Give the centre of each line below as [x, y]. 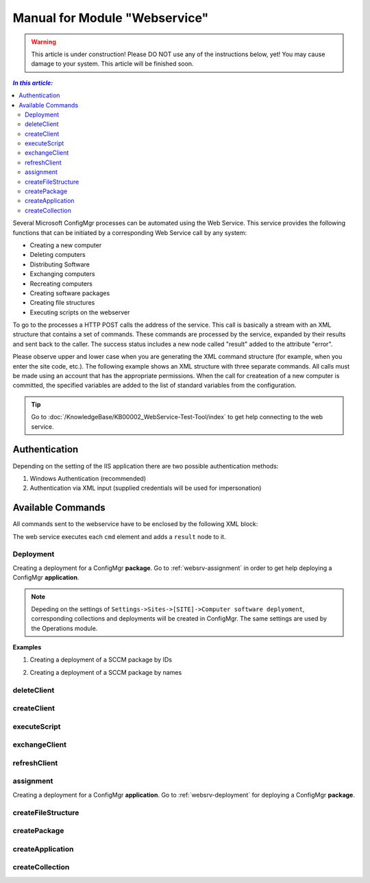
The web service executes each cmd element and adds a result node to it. [119, 536]
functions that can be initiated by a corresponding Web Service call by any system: [130, 232]
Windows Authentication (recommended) [88, 478]
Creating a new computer [66, 245]
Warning [44, 42]
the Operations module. [64, 628]
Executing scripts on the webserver [80, 312]
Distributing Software [60, 264]
